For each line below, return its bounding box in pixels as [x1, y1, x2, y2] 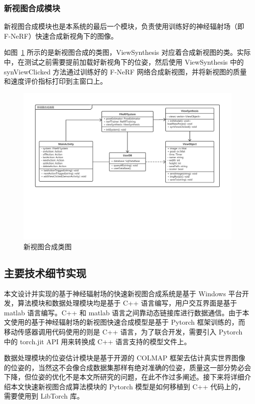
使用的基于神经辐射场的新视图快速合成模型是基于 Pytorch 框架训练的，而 [10, 317, 245, 327]
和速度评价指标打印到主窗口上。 [4, 76, 107, 86]
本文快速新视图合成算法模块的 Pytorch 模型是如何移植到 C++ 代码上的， [10, 381, 245, 391]
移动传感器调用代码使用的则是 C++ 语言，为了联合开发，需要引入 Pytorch [4, 326, 243, 336]
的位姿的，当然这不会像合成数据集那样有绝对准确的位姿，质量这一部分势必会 [4, 362, 251, 372]
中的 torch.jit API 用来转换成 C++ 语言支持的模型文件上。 [4, 336, 191, 346]
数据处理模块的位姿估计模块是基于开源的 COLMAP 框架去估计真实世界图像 [4, 353, 245, 363]
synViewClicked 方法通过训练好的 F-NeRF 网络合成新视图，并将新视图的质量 [4, 66, 247, 76]
